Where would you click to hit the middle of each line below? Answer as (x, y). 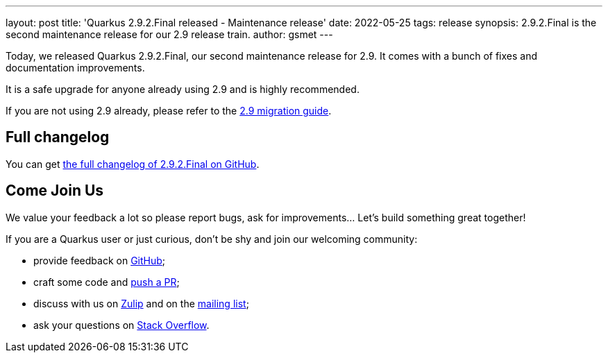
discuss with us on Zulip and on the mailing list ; (141, 303)
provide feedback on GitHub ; (100, 260)
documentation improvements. (75, 68)
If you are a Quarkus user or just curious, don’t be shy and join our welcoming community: (212, 239)
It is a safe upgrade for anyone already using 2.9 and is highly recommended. (183, 89)
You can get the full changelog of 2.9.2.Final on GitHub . (133, 164)
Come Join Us (55, 191)
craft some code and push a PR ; (107, 282)
